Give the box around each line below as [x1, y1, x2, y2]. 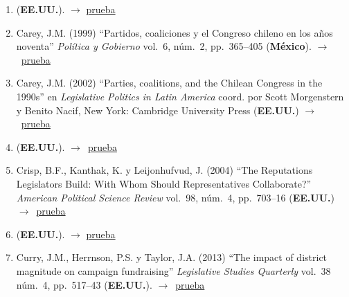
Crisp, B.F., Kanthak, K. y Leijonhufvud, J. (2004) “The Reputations [16, 163, 313, 177]
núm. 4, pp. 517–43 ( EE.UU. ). [16, 277, 152, 291]
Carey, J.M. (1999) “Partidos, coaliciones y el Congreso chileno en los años [16, 25, 333, 39]
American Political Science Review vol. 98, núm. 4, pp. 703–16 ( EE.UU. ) [16, 190, 334, 204]
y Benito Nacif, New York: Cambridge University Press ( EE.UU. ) [16, 102, 299, 117]
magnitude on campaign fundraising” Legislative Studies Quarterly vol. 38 [16, 263, 331, 278]
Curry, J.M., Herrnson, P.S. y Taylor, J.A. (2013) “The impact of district [16, 250, 328, 264]
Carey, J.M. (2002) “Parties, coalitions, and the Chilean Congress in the [16, 75, 323, 90]
